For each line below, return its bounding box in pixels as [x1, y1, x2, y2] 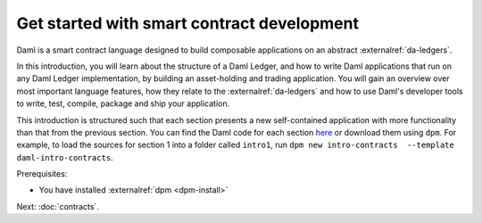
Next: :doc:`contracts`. [16, 201, 100, 211]
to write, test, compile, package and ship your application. [16, 98, 230, 109]
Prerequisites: [16, 169, 68, 179]
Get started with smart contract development [16, 13, 359, 33]
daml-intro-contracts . [16, 152, 113, 162]
